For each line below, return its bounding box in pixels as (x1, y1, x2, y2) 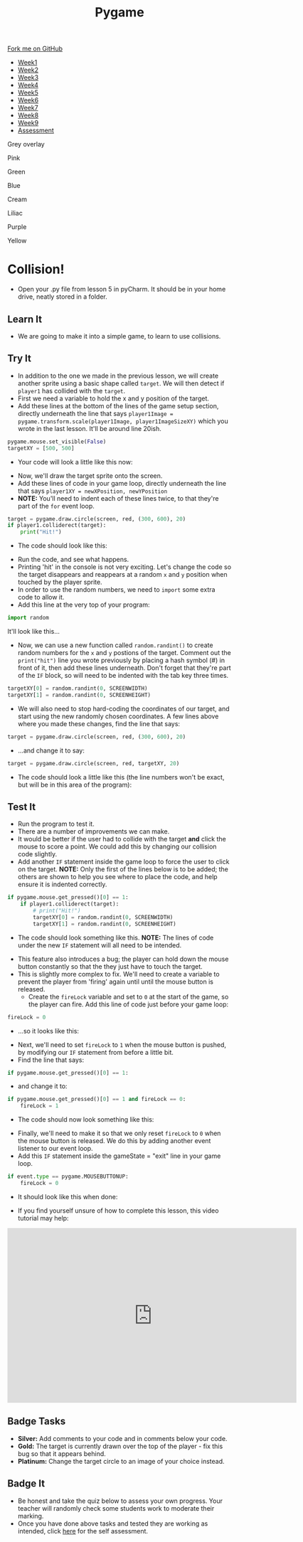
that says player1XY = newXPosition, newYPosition (17, 486, 168, 495)
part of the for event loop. (17, 501, 95, 510)
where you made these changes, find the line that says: (17, 719, 180, 728)
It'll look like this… (7, 627, 60, 635)
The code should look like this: (17, 541, 108, 550)
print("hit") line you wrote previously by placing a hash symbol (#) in (17, 656, 225, 664)
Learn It (7, 313, 43, 325)
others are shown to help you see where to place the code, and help (17, 873, 218, 881)
